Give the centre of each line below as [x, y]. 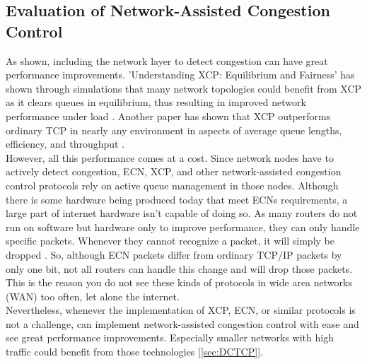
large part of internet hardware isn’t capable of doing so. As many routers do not [182, 213]
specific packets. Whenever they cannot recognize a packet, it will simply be [170, 241]
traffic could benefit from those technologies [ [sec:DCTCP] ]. [134, 352]
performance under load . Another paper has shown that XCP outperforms [168, 116]
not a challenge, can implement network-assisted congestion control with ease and [182, 323]
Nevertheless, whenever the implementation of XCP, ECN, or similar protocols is [181, 310]
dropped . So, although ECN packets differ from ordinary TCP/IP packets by [174, 254]
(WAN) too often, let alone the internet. [93, 296]
